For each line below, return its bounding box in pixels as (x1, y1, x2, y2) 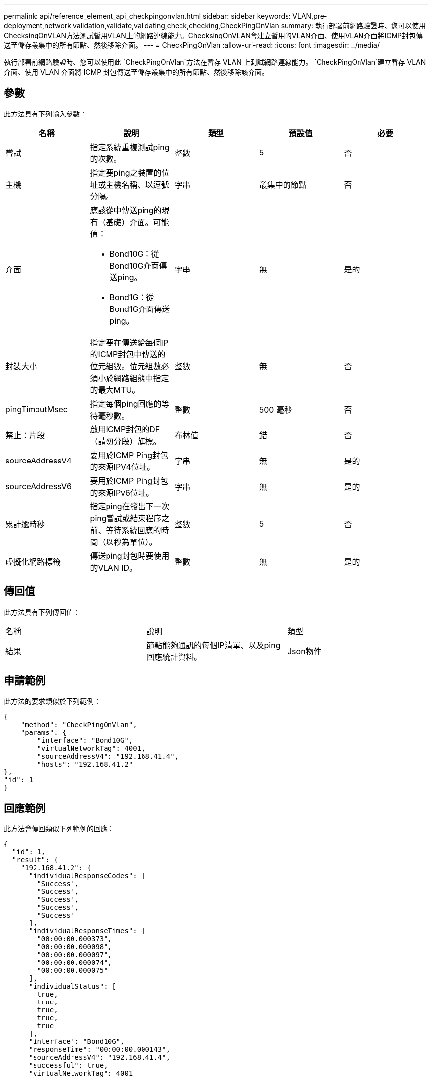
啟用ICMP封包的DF (90, 424, 160, 434)
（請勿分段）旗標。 (90, 436, 161, 446)
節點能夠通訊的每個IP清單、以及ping (146, 640, 281, 650)
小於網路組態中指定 (98, 373, 169, 383)
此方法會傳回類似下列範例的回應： (4, 824, 114, 833)
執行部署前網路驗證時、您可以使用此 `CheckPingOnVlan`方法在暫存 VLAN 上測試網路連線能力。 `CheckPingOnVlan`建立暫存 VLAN (4, 58, 426, 66)
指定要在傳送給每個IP (90, 337, 169, 347)
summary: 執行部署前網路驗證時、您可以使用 (281, 21, 426, 30)
